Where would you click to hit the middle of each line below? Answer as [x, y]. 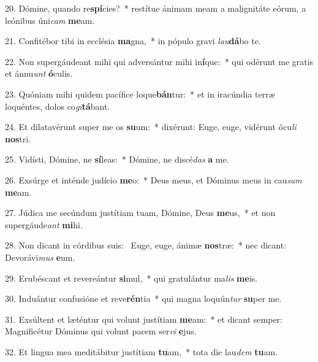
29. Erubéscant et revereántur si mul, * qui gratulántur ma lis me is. [131, 278]
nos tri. [18, 138]
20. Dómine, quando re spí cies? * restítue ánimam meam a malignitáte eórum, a [156, 8]
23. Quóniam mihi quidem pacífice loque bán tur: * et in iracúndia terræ [140, 94]
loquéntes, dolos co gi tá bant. [58, 106]
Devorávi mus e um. [40, 257]
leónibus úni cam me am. [50, 20]
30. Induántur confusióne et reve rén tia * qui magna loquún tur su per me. [143, 298]
